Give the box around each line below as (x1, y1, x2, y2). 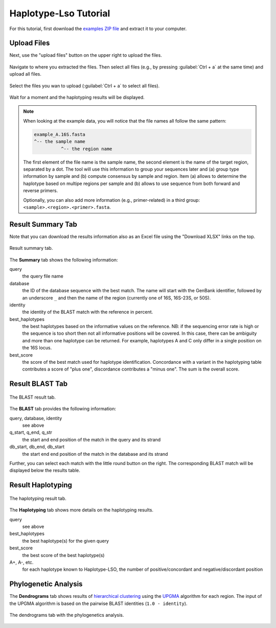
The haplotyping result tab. (9, 495, 66, 501)
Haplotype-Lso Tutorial (9, 8, 110, 19)
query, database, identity (9, 415, 62, 421)
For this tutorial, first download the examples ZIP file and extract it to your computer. (9, 26, 187, 32)
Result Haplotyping (9, 481, 73, 490)
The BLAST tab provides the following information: (9, 406, 117, 412)
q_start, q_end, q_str (9, 429, 53, 435)
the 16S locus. (22, 345, 52, 351)
